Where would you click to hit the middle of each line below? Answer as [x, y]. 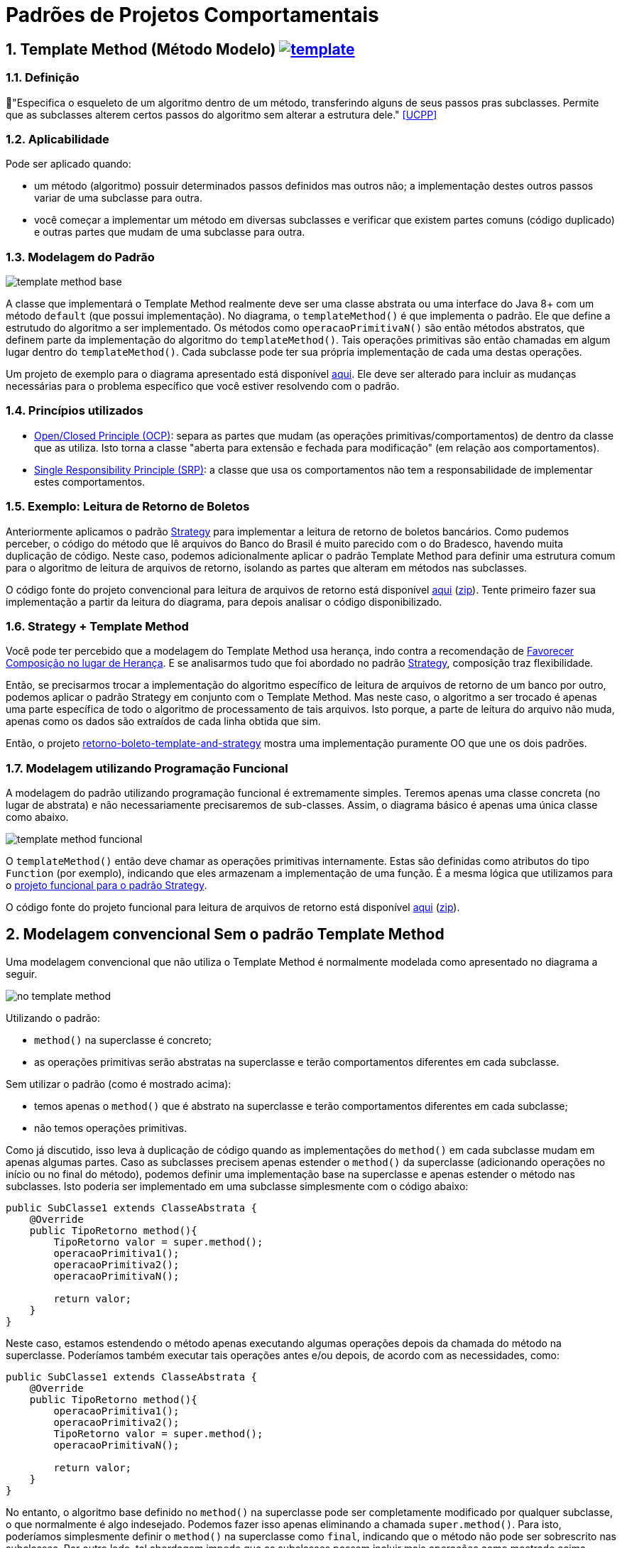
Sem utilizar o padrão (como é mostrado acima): [119, 1084]
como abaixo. [37, 817]
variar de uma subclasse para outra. [118, 198]
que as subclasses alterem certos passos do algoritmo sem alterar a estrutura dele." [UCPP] [222, 114]
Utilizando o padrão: [53, 1018]
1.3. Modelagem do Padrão [80, 257]
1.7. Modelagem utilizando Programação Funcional [147, 768]
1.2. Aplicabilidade [58, 139]
